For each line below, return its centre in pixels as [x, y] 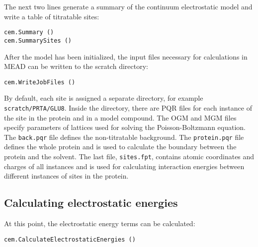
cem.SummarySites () [38, 40]
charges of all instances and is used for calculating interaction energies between [124, 166]
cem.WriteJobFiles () [40, 82]
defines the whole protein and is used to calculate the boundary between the [120, 147]
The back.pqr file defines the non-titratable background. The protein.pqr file [124, 137]
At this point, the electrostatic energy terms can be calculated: [100, 223]
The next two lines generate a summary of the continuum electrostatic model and [128, 6]
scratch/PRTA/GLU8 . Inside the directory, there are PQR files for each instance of [128, 107]
